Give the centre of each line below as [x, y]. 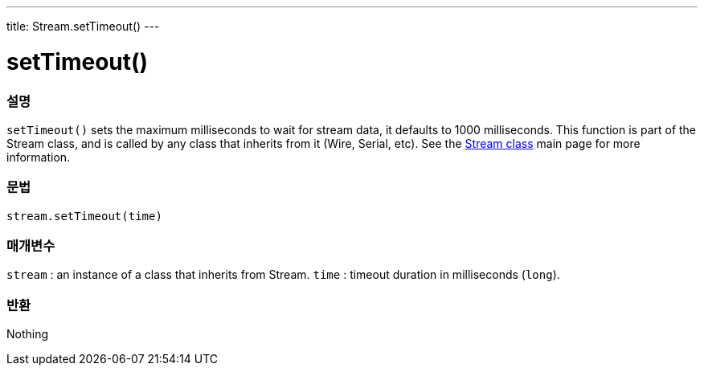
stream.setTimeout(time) [84, 216]
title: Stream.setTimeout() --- [83, 26]
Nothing [28, 334]
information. [39, 157]
